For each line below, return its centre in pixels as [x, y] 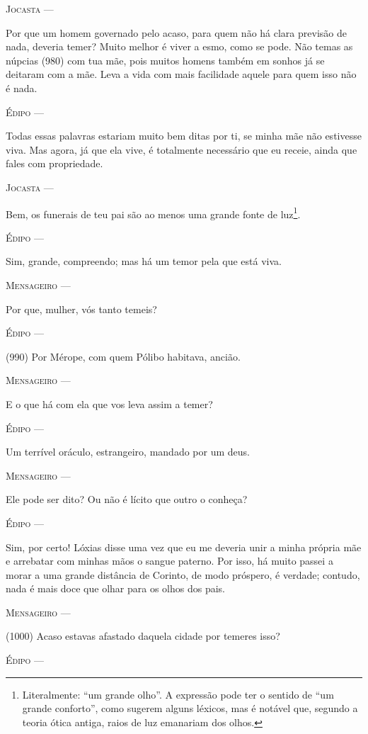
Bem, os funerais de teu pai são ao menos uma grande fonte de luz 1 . [153, 213]
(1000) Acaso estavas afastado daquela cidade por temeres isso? [143, 636]
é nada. [22, 87]
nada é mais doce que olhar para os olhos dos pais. [116, 588]
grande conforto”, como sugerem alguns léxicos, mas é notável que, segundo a [190, 708]
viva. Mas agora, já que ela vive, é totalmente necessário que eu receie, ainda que [182, 149]
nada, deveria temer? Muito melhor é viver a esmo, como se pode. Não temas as [179, 46]
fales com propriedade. [54, 163]
